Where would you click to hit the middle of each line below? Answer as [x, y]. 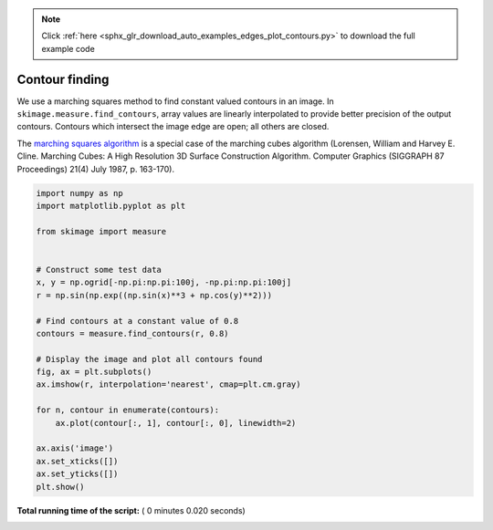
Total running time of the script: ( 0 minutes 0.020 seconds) [131, 510]
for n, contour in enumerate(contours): [127, 410]
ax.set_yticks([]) [77, 474]
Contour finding [63, 79]
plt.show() [60, 487]
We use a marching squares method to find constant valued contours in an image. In [175, 101]
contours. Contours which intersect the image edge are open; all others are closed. [173, 127]
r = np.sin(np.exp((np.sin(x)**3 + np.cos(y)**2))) [154, 295]
